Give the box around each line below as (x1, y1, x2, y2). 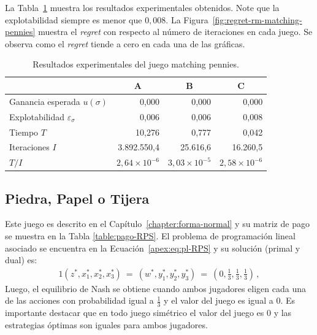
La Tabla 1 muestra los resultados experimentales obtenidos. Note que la (5, 1, 280, 13)
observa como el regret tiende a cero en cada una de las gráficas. (5, 37, 245, 50)
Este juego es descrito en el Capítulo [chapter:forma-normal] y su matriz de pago (5, 217, 310, 230)
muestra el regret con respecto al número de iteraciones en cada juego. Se (38, 25, 313, 38)
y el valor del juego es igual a (164, 294, 273, 307)
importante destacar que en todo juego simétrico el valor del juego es (5, 306, 264, 319)
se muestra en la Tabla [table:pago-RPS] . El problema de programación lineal (5, 229, 296, 242)
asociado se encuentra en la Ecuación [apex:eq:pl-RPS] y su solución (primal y (5, 241, 300, 254)
